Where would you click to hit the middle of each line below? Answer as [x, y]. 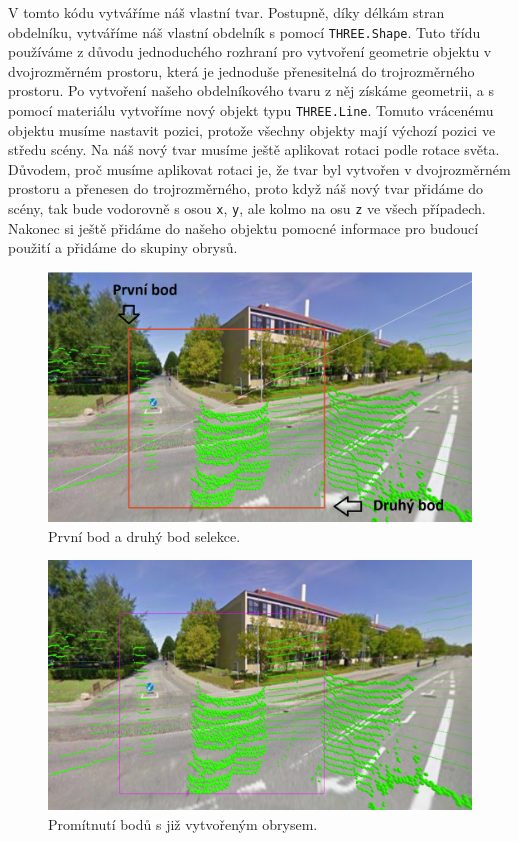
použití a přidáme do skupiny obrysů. [123, 247]
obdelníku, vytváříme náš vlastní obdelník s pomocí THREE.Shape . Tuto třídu [244, 31]
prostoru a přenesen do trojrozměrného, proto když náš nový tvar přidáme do [246, 188]
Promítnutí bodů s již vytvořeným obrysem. [183, 823]
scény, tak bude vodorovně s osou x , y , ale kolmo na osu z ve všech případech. [247, 208]
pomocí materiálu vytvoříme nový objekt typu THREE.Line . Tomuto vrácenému [251, 110]
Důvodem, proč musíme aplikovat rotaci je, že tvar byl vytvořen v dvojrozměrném [259, 168]
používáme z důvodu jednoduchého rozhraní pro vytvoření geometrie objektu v [250, 51]
